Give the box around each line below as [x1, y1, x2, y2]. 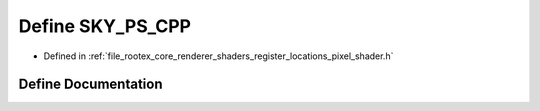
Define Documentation [18, 76, 163, 93]
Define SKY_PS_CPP [18, 15, 192, 37]
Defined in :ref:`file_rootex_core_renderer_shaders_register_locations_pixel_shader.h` [43, 50, 394, 62]
